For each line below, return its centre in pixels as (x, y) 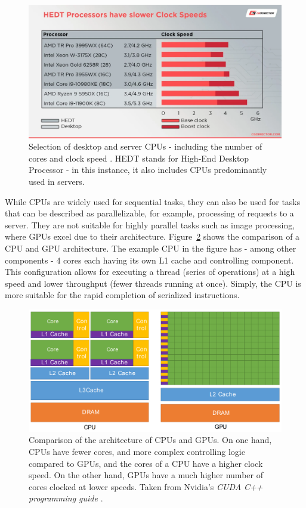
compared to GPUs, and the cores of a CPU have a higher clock (146, 463)
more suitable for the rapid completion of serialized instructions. (122, 295)
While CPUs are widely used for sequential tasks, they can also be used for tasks (153, 201)
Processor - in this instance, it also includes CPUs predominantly (148, 170)
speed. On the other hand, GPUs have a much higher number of (146, 475)
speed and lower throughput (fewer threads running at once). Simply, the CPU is (153, 283)
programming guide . (66, 498)
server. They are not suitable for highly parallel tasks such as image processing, (150, 224)
